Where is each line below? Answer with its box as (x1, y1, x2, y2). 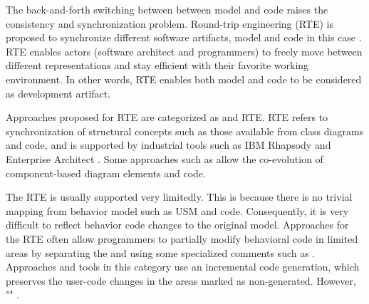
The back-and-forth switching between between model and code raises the (6, 2, 328, 16)
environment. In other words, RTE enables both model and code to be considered (6, 71, 362, 86)
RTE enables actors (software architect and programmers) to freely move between (6, 43, 363, 58)
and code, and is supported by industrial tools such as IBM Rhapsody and (6, 137, 331, 152)
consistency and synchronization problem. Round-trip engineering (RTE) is (6, 16, 333, 31)
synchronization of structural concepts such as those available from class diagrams (6, 123, 364, 138)
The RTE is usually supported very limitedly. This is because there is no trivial (6, 189, 353, 204)
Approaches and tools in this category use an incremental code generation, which (6, 259, 360, 274)
